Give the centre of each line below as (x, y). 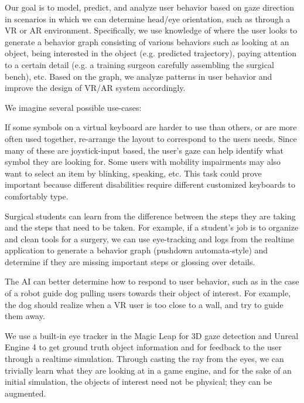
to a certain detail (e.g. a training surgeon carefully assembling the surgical (139, 64)
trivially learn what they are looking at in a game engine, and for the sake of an (148, 370)
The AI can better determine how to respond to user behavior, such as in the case (152, 281)
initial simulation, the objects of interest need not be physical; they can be (139, 382)
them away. (25, 316)
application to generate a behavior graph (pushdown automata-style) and (136, 250)
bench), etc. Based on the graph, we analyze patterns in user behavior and (139, 76)
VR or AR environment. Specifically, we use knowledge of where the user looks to (151, 30)
